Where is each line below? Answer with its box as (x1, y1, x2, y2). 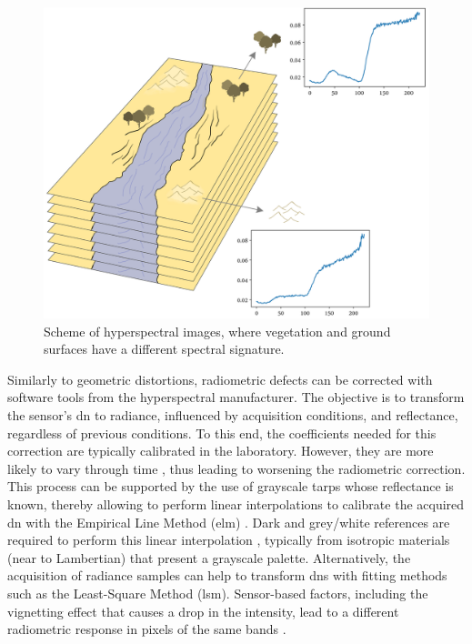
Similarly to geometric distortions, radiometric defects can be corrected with (7, 369, 433, 388)
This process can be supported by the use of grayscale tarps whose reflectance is (7, 477, 454, 496)
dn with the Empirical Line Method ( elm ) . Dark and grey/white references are (7, 512, 450, 531)
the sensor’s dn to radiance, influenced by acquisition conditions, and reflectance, (7, 405, 458, 424)
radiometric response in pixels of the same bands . (7, 619, 286, 639)
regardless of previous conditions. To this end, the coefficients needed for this (7, 423, 437, 442)
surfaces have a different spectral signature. (44, 339, 285, 358)
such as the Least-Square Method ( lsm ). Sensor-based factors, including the (7, 583, 428, 602)
